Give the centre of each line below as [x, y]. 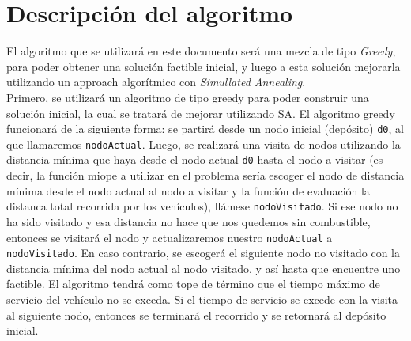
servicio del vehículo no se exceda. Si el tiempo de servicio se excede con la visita [202, 299]
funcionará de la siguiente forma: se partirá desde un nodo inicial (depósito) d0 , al [205, 129]
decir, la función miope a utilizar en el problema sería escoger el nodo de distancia [205, 175]
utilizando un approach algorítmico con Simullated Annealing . [156, 82]
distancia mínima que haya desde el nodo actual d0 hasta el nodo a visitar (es [195, 159]
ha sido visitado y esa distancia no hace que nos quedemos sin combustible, [189, 221]
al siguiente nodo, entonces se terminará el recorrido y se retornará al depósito [196, 314]
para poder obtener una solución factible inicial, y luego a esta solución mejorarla [204, 66]
